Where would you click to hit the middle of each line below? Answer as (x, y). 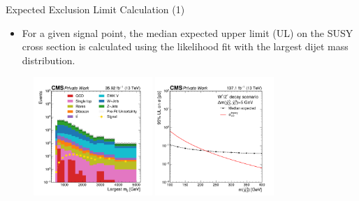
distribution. (49, 60)
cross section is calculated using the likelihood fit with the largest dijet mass (185, 46)
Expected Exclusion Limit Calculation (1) (95, 9)
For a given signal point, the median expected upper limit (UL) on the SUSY (188, 32)
